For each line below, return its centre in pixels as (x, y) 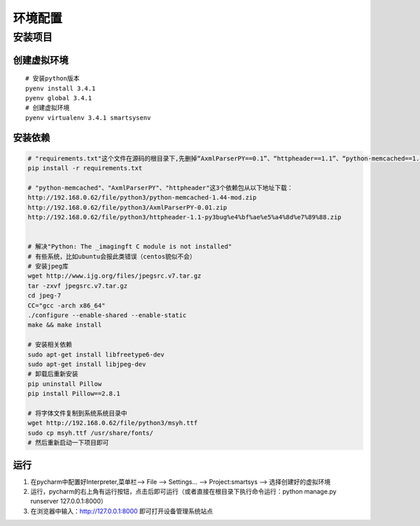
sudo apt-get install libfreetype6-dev (96, 354)
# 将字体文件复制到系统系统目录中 (77, 413)
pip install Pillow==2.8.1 (74, 394)
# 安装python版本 (52, 78)
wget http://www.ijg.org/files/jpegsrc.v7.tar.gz (114, 276)
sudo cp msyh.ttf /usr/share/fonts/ (91, 433)
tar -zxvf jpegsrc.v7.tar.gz (78, 286)
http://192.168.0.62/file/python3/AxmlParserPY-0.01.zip (127, 207)
